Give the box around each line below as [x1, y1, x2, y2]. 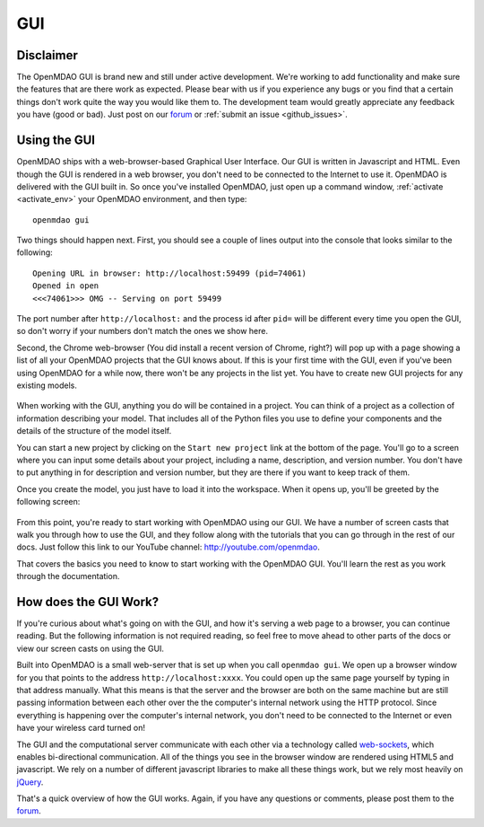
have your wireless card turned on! [16, 723, 145, 734]
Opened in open [32, 281, 99, 291]
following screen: [16, 497, 81, 507]
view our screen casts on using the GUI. [16, 643, 165, 654]
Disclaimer [16, 48, 78, 63]
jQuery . [16, 777, 44, 787]
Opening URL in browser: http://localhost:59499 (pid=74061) [32, 268, 307, 278]
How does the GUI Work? [16, 594, 160, 610]
